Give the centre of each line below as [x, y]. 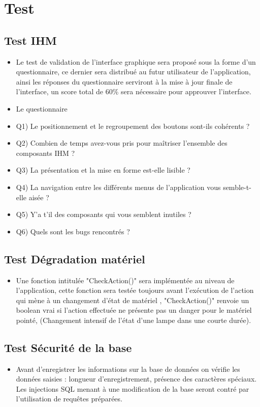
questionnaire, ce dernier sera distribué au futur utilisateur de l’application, [133, 72]
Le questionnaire [42, 108]
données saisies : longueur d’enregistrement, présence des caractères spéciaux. [136, 379]
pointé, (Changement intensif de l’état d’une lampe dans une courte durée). [134, 320]
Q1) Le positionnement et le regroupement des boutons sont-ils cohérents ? [133, 126]
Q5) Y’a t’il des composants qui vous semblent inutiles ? [104, 214]
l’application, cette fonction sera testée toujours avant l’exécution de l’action [135, 290]
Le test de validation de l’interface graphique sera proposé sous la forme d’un [136, 61]
